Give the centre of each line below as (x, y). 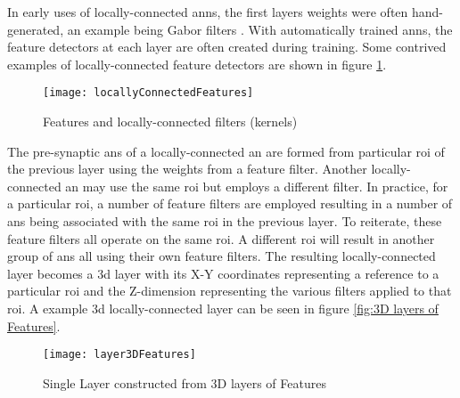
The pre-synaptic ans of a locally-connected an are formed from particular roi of (226, 151)
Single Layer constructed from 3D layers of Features (185, 382)
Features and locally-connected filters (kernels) (170, 122)
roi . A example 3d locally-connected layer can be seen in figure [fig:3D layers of (223, 308)
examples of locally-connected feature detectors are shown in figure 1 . (197, 64)
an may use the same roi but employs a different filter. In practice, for (257, 186)
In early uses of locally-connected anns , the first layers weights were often (208, 12)
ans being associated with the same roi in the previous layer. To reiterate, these (225, 221)
